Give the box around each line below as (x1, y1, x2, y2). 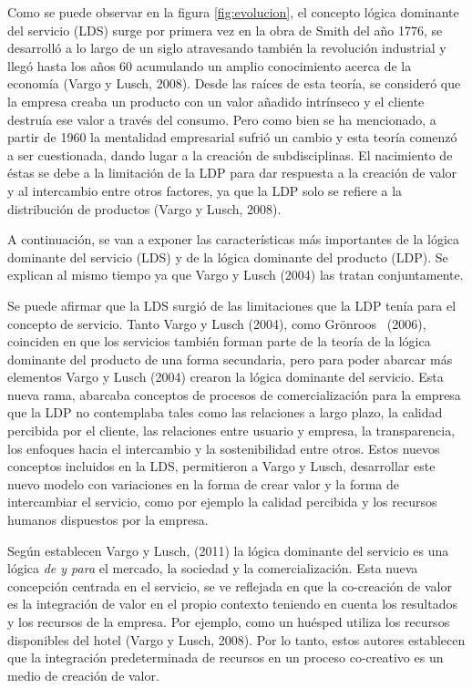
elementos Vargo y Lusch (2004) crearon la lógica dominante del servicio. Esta (7, 367, 444, 386)
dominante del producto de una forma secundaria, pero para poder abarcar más (7, 349, 453, 368)
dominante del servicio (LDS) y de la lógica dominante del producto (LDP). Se (7, 247, 448, 266)
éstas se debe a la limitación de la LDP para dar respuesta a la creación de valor (7, 163, 457, 182)
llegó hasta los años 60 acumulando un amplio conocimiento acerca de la (7, 56, 412, 75)
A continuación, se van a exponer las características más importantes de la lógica (7, 230, 460, 249)
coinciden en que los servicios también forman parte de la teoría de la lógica (7, 332, 431, 351)
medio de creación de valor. (7, 665, 159, 684)
